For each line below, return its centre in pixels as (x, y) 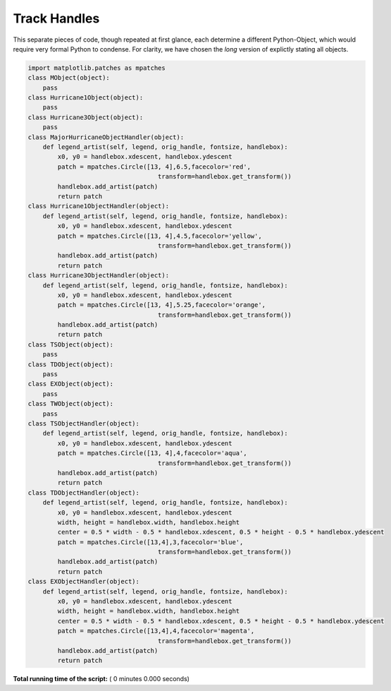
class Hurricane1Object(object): (86, 98)
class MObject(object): (69, 78)
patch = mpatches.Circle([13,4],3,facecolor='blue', (150, 542)
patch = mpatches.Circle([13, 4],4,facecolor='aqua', (152, 453)
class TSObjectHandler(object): (84, 423)
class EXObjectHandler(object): (84, 582)
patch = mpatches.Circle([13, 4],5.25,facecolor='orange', (162, 305)
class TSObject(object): (71, 344)
